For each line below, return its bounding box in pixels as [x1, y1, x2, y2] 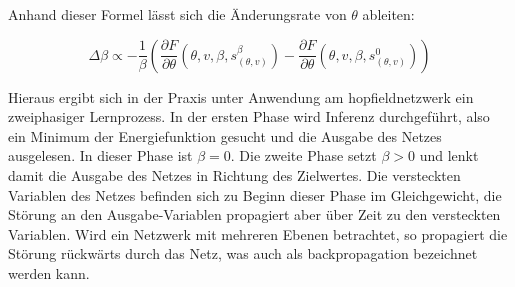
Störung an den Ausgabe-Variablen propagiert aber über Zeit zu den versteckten [8, 204, 501, 225]
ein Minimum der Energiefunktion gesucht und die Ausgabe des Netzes [8, 125, 442, 146]
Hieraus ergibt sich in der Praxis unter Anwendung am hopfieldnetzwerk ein [8, 86, 474, 107]
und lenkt [419, 145, 479, 166]
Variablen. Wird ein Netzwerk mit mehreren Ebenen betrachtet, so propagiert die [8, 223, 508, 244]
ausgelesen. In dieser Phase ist [8, 145, 193, 166]
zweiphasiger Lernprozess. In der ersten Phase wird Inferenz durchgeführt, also [8, 106, 490, 127]
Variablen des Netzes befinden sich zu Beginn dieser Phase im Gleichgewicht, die [8, 184, 502, 205]
